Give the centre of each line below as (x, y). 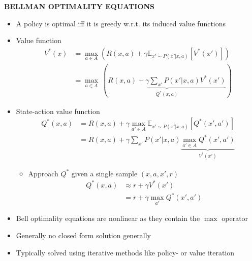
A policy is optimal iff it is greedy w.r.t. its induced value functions (121, 23)
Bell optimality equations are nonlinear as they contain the (108, 218)
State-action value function (58, 111)
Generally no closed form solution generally (84, 235)
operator (235, 218)
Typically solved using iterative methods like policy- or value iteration (125, 252)
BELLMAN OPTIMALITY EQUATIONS (80, 6)
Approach (43, 173)
